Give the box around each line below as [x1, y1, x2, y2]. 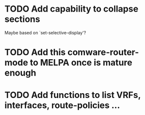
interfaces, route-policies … [4, 100, 120, 111]
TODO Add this [4, 47, 66, 58]
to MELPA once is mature [30, 57, 132, 68]
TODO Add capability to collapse [4, 3, 139, 15]
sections [4, 14, 40, 25]
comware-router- [67, 47, 139, 58]
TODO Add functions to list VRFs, [4, 90, 141, 100]
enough [4, 67, 36, 79]
